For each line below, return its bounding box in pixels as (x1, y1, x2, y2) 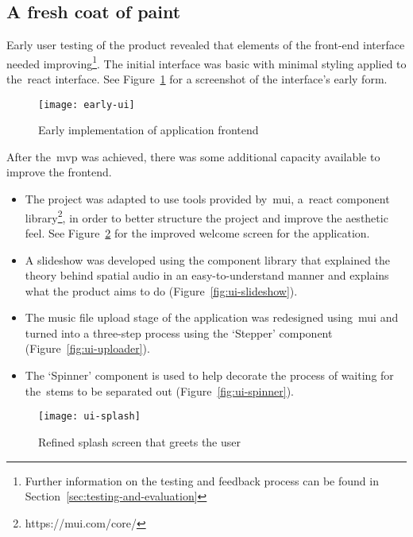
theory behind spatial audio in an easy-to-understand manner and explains (25, 267, 389, 284)
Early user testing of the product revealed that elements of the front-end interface (6, 37, 405, 53)
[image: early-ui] (38, 99, 135, 110)
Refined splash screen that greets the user (38, 433, 241, 450)
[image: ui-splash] (38, 411, 141, 423)
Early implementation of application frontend (38, 122, 259, 138)
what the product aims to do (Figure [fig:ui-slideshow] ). (25, 282, 298, 299)
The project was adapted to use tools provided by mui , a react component (25, 191, 390, 207)
